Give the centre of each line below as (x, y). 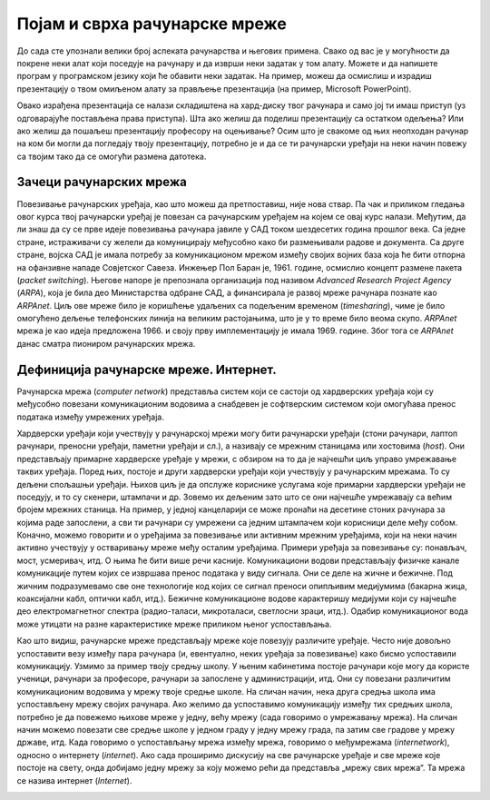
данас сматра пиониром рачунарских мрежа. (106, 343)
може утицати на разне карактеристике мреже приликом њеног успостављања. (174, 624)
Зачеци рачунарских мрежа (102, 182)
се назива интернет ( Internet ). (74, 780)
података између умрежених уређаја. (91, 417)
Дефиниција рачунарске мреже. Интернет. (147, 369)
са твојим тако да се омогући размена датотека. (112, 156)
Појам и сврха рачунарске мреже (152, 24)
